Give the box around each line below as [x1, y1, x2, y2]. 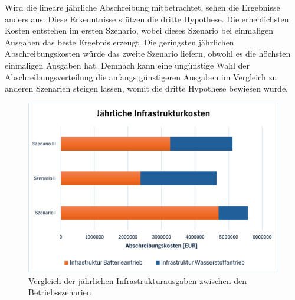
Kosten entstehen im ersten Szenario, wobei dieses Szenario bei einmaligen [5, 24, 274, 37]
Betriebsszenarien [28, 286, 91, 298]
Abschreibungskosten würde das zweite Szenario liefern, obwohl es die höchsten [5, 47, 291, 60]
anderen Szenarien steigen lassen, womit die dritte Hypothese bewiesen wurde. [5, 82, 289, 94]
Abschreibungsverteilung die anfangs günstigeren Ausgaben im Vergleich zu [5, 70, 277, 83]
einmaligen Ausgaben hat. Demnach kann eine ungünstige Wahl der [5, 58, 250, 71]
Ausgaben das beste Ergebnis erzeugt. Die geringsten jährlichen [5, 35, 234, 48]
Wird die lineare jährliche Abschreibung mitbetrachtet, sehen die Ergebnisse [5, 1, 280, 13]
